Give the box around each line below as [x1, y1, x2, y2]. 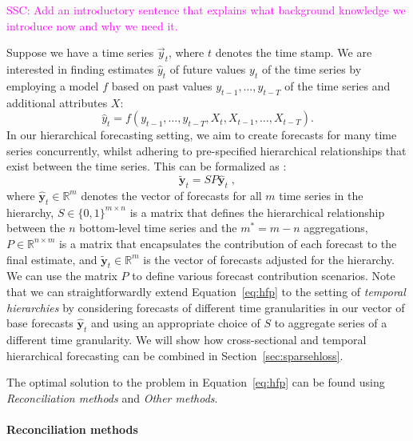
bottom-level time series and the [79, 219, 237, 236]
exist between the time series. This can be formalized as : [6, 158, 287, 174]
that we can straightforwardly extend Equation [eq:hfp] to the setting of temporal [6, 283, 406, 299]
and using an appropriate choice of [91, 315, 260, 331]
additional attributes [6, 94, 108, 110]
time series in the [279, 186, 363, 203]
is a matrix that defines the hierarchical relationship [129, 203, 385, 220]
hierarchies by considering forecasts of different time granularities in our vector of [6, 299, 405, 315]
